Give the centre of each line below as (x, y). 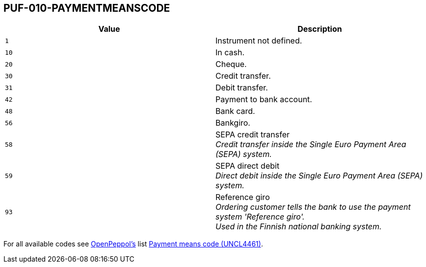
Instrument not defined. (259, 41)
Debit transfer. (242, 88)
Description (320, 29)
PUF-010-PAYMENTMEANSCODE (87, 8)
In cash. (230, 53)
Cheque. (231, 64)
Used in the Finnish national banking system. (299, 227)
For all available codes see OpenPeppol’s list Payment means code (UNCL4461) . (133, 244)
